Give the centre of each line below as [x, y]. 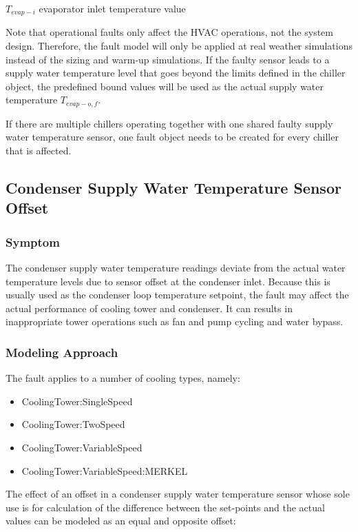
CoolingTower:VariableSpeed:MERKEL [105, 470]
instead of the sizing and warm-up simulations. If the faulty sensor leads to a [168, 59]
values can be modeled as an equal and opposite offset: [121, 521]
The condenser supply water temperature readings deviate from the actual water [176, 268]
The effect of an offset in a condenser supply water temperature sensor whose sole [178, 494]
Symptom [33, 242]
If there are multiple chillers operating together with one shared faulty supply [169, 123]
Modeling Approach [62, 352]
